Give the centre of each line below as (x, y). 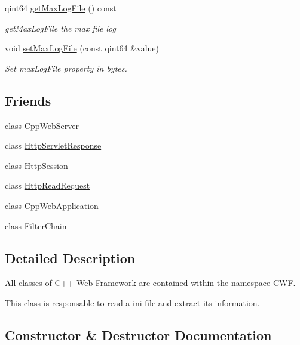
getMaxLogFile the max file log (60, 28)
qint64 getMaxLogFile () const (61, 8)
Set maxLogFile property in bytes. (66, 68)
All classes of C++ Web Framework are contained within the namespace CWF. (150, 283)
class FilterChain (36, 225)
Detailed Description (70, 258)
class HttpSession (36, 165)
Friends (28, 100)
